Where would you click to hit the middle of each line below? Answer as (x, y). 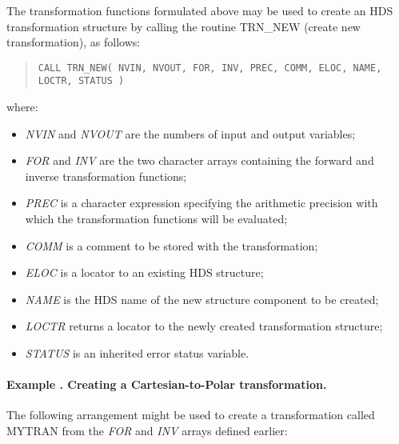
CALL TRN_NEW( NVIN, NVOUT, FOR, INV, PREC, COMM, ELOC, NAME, (210, 68)
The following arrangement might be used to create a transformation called (191, 415)
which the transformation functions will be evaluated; (156, 219)
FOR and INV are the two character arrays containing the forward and (199, 160)
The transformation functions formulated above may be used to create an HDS (200, 10)
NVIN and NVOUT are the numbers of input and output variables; (190, 133)
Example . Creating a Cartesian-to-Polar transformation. (167, 384)
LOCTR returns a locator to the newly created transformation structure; (204, 326)
